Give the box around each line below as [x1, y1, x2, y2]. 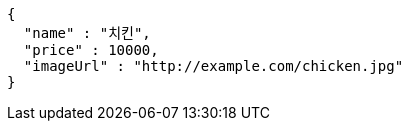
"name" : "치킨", [23, 25, 151, 41]
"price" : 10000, [23, 42, 159, 58]
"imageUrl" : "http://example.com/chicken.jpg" [23, 58, 404, 74]
